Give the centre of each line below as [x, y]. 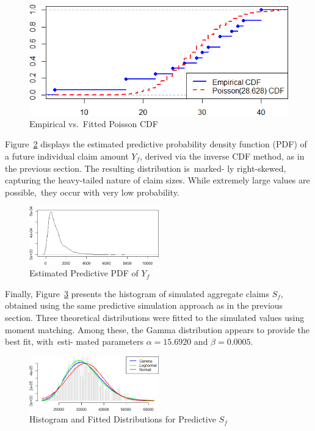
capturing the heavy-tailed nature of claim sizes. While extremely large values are [157, 180]
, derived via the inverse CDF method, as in [222, 156]
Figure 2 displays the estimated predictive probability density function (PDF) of [156, 144]
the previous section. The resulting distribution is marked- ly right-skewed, [146, 168]
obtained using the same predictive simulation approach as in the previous [144, 305]
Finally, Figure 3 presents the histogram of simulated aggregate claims [137, 293]
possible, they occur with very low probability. [92, 192]
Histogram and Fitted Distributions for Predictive [123, 419]
